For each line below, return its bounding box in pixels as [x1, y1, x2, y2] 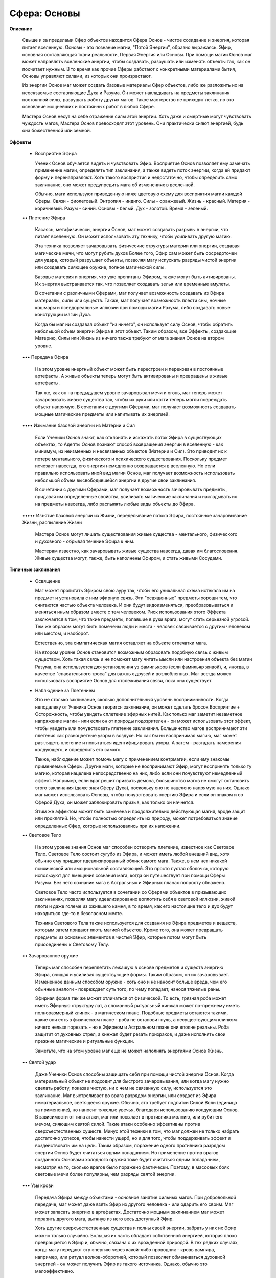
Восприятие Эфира [35, 151, 77, 157]
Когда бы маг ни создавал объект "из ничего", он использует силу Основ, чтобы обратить [35, 321, 233, 327]
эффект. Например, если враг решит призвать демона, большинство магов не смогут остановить [35, 778, 250, 784]
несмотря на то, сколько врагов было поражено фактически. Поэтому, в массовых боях [35, 1163, 229, 1170]
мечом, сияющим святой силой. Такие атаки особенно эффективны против [35, 1121, 200, 1127]
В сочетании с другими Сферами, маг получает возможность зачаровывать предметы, [35, 486, 227, 493]
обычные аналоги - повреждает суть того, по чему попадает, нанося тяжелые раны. [35, 986, 221, 992]
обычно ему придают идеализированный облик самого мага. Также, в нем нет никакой [35, 858, 227, 864]
